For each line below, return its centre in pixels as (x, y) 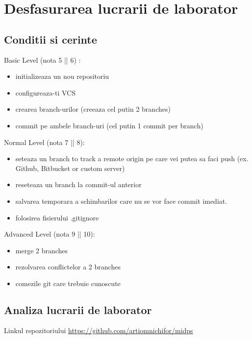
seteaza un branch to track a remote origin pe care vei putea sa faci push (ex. (132, 158)
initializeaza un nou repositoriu (62, 76)
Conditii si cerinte (50, 39)
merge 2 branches (42, 250)
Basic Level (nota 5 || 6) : (42, 60)
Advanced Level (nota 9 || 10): (50, 234)
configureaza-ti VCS (45, 92)
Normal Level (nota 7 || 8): (44, 142)
